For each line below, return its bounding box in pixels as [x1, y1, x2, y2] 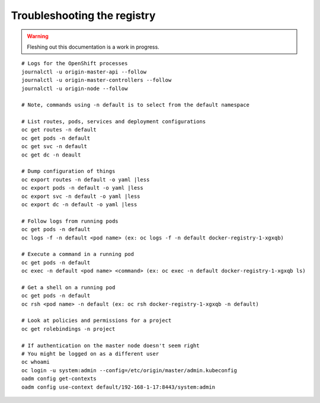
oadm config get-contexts [21, 375, 97, 382]
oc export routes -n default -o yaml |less [21, 176, 150, 183]
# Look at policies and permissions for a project [21, 317, 172, 324]
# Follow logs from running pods [21, 218, 119, 225]
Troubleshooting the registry [11, 9, 156, 22]
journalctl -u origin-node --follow [21, 85, 128, 92]
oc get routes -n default [21, 126, 97, 133]
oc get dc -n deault [21, 151, 81, 158]
